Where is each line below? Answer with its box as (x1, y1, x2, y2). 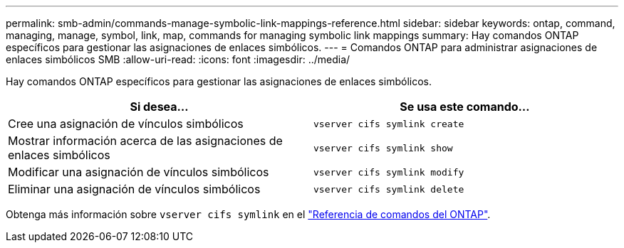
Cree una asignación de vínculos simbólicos (8, 117, 244, 131)
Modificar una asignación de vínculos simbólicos (8, 165, 269, 179)
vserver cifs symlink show (313, 142, 453, 153)
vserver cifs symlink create (313, 118, 464, 129)
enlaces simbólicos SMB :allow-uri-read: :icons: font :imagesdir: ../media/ (6, 53, 350, 65)
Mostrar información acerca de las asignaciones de (8, 134, 283, 148)
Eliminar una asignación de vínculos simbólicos (8, 182, 261, 196)
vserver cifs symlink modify (313, 166, 464, 178)
